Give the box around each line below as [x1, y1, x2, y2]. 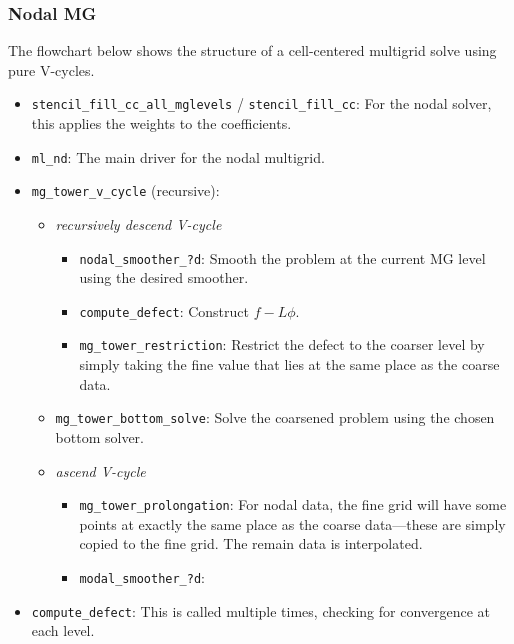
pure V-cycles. [8, 59, 95, 80]
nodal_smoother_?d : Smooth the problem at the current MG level [79, 247, 486, 268]
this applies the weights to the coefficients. [31, 113, 292, 134]
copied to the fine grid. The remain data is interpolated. [79, 533, 423, 554]
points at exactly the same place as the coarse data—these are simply [79, 513, 506, 534]
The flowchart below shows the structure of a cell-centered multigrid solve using [8, 40, 497, 61]
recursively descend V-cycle [55, 213, 222, 234]
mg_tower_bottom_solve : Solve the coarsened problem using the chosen [55, 407, 495, 428]
